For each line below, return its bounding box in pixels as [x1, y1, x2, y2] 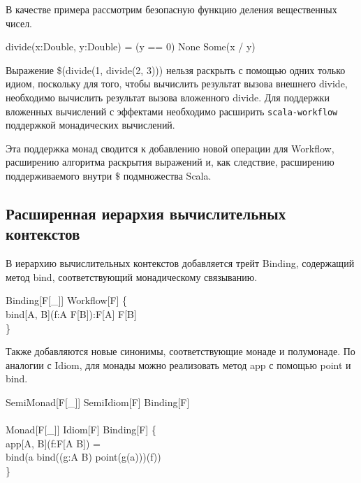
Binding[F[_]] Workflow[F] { [6, 293, 128, 308]
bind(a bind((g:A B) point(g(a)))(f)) [6, 449, 161, 464]
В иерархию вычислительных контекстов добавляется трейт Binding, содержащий [6, 256, 355, 271]
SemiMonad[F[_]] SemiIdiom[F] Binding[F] [6, 394, 190, 409]
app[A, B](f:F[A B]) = [6, 435, 101, 450]
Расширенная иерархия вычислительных [6, 202, 286, 224]
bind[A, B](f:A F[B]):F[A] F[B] [6, 306, 137, 321]
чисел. [6, 15, 33, 30]
